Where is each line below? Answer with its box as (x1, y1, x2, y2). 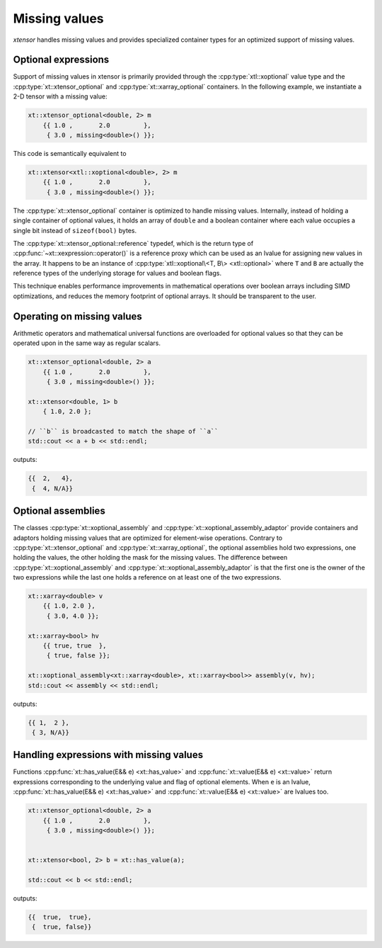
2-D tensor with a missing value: (13, 92, 108, 101)
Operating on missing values (13, 310, 143, 322)
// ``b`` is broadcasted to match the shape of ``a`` (28, 427, 219, 435)
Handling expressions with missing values (13, 749, 204, 761)
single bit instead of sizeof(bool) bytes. (13, 226, 137, 235)
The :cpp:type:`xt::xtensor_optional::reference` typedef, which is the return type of (13, 239, 254, 247)
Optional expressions (13, 54, 110, 66)
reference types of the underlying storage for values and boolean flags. (13, 269, 222, 278)
